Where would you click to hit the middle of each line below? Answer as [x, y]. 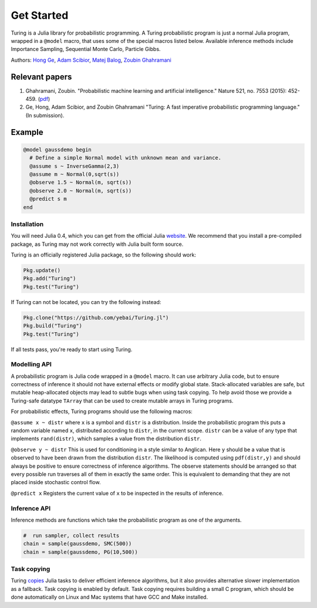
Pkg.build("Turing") [53, 326]
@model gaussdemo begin [58, 149]
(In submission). [45, 115]
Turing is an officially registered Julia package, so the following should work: [104, 255]
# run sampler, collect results [71, 535]
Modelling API [31, 364]
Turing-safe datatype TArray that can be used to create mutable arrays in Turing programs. [122, 401]
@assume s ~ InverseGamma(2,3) [75, 166]
